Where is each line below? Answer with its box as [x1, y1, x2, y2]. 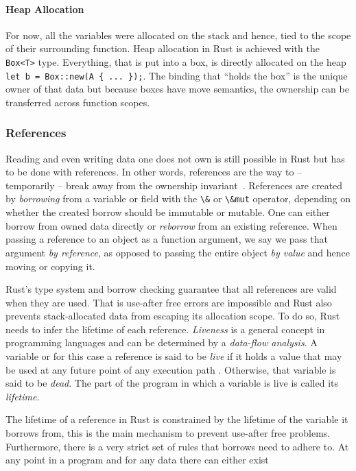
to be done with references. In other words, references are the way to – [5, 165, 302, 179]
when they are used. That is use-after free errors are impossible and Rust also [5, 295, 332, 309]
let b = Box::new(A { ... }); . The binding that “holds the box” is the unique [5, 68, 348, 82]
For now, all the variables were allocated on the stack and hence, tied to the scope [5, 27, 351, 42]
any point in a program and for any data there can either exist [5, 452, 269, 467]
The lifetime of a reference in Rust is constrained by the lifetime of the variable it [5, 412, 348, 426]
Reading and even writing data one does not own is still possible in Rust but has [5, 151, 345, 165]
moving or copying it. [5, 258, 95, 273]
